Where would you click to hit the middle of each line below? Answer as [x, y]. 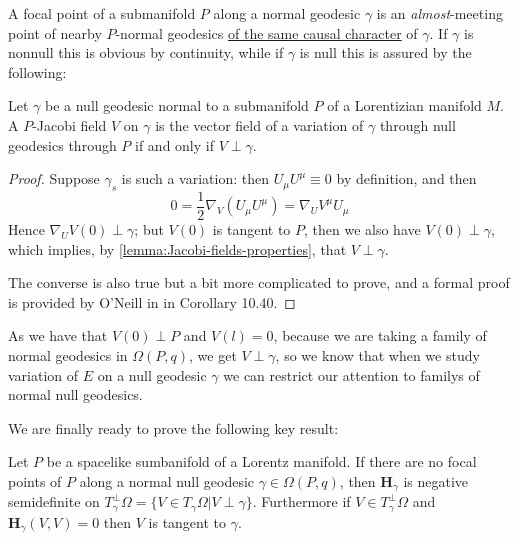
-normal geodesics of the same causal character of [266, 32]
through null [417, 124]
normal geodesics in [68, 354]
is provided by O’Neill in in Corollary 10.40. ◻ [152, 301]
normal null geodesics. [75, 394]
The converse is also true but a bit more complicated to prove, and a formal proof [259, 282]
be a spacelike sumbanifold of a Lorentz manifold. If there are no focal [261, 461]
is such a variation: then [195, 178]
